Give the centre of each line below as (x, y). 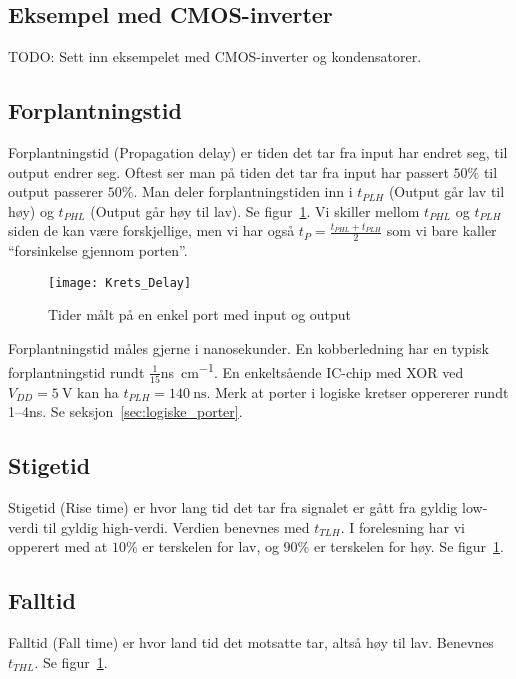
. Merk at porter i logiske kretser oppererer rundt (357, 391)
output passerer (56, 191)
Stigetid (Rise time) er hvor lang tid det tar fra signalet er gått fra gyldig (233, 507)
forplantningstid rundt (76, 371)
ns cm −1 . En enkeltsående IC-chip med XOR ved (312, 370)
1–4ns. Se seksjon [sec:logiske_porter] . (125, 411)
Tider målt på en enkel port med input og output (200, 314)
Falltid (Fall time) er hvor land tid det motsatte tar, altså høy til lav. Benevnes (251, 641)
